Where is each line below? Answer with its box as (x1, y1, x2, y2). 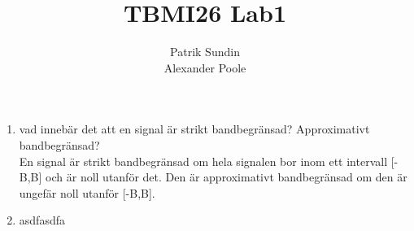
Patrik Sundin (170, 43, 240, 60)
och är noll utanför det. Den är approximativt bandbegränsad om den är (46, 168, 407, 185)
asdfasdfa (19, 211, 65, 229)
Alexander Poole (163, 59, 246, 76)
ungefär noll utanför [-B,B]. (19, 184, 155, 201)
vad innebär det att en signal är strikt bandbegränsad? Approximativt (19, 120, 370, 137)
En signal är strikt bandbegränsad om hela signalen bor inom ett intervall (19, 152, 388, 169)
